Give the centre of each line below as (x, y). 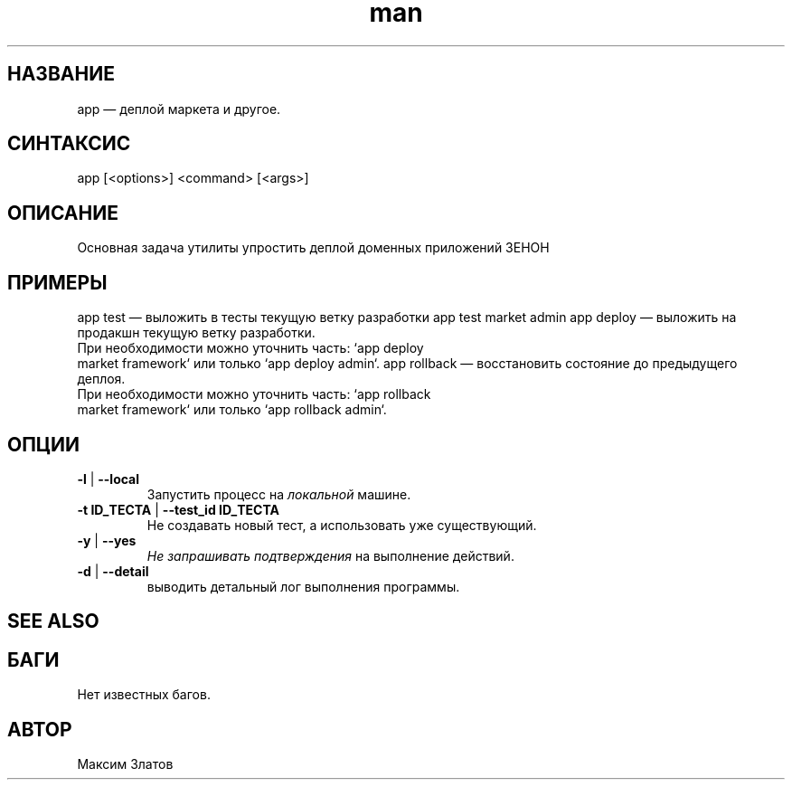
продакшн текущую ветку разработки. (196, 333)
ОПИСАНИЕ (63, 213)
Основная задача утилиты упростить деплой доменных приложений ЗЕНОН (313, 248)
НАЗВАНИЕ (61, 74)
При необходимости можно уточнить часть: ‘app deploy (250, 348)
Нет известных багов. (144, 695)
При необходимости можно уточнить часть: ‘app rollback (254, 394)
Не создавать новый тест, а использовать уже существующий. (342, 525)
